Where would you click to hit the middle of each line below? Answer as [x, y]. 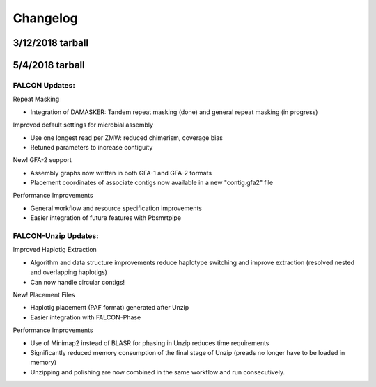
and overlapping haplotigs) [69, 272]
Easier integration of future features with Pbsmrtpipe [105, 218]
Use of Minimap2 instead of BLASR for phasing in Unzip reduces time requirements [150, 343]
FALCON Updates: [44, 85]
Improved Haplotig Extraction [55, 250]
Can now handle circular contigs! [78, 282]
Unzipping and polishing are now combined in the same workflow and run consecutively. [158, 372]
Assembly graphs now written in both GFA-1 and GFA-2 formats [121, 173]
